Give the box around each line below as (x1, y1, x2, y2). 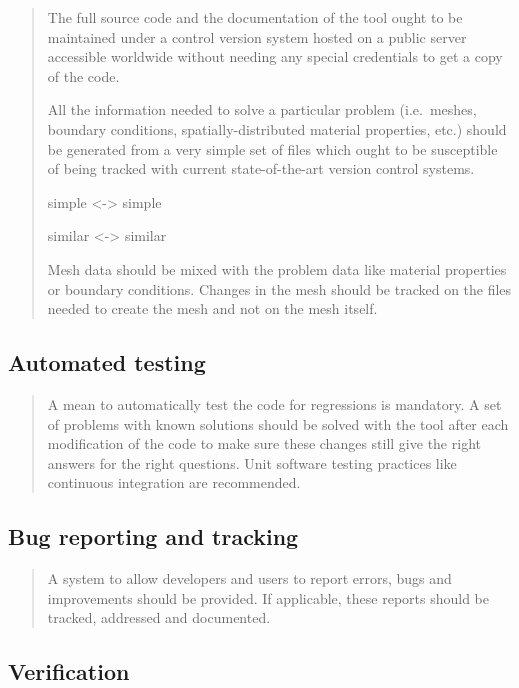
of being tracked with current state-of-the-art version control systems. (47, 158, 475, 179)
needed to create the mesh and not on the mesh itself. (47, 298, 378, 319)
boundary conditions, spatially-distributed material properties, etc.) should (47, 118, 507, 139)
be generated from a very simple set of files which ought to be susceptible (47, 138, 498, 159)
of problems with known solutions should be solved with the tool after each (47, 413, 509, 434)
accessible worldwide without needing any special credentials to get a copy (47, 46, 503, 67)
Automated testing (8, 347, 206, 378)
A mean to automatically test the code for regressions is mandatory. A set (47, 393, 502, 414)
